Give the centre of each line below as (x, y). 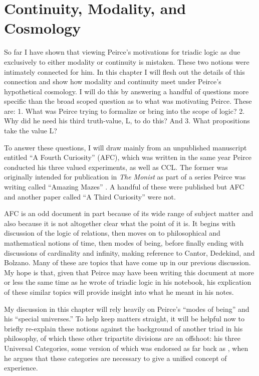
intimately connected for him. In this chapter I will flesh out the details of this (124, 71)
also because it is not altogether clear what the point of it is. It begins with (120, 223)
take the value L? (31, 131)
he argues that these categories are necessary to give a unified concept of (115, 358)
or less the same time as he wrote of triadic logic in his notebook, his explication (128, 282)
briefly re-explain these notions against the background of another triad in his (123, 328)
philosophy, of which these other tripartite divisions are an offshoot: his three (122, 338)
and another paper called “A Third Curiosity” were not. (90, 196)
